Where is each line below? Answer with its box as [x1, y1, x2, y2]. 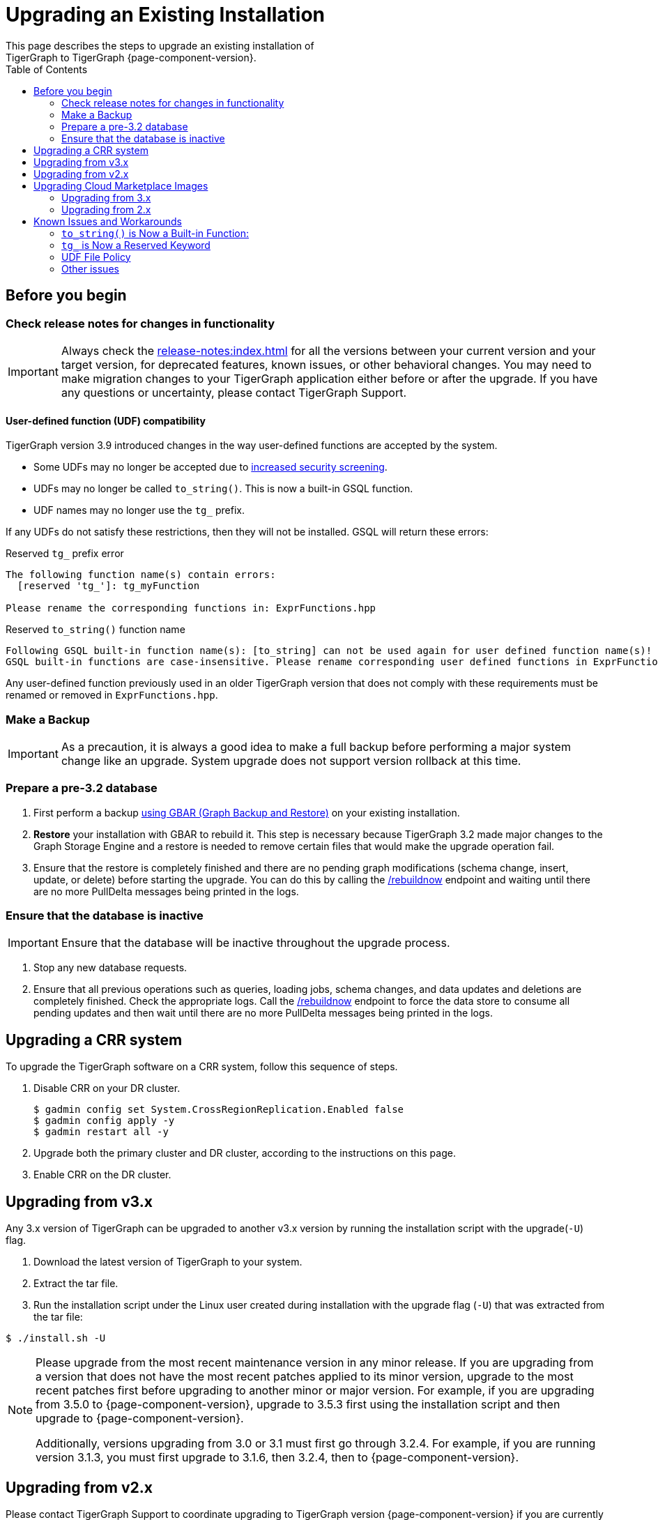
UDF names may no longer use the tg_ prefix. [33, 504, 245, 517]
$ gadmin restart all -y [33, 1126, 169, 1138]
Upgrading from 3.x [61, 191, 151, 204]
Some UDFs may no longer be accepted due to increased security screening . [33, 461, 388, 473]
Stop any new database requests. [33, 962, 188, 974]
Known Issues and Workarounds [33, 215, 182, 227]
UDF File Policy [61, 250, 131, 263]
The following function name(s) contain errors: [6, 569, 276, 581]
